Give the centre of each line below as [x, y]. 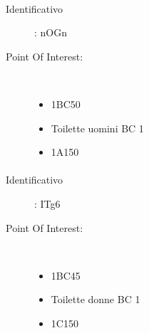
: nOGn [51, 32]
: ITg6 [47, 203]
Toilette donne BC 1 [96, 299]
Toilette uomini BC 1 [97, 128]
